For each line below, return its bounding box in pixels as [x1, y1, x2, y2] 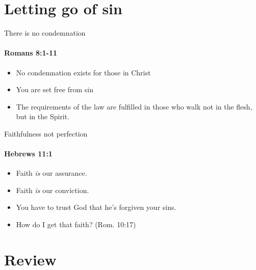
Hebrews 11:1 [4, 148, 53, 159]
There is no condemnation [4, 28, 86, 38]
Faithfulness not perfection [4, 128, 88, 139]
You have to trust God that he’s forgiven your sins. [16, 202, 176, 212]
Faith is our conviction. [16, 184, 89, 195]
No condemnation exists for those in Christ [16, 67, 151, 77]
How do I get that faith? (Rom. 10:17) [16, 219, 136, 230]
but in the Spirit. [16, 111, 70, 122]
